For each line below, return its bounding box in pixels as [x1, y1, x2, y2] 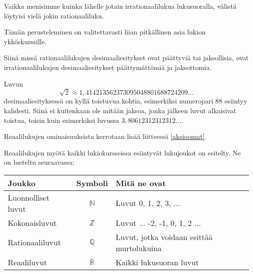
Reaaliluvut [8, 256, 47, 268]
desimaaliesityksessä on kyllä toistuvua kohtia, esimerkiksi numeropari [4, 96, 214, 106]
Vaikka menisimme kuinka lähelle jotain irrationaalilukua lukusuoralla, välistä [4, 1, 236, 11]
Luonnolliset [8, 191, 50, 203]
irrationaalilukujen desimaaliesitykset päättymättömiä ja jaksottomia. [4, 62, 212, 72]
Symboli [76, 177, 108, 188]
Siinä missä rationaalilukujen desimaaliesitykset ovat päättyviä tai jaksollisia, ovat [4, 52, 249, 63]
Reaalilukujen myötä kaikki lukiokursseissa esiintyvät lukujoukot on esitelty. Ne [4, 147, 241, 157]
